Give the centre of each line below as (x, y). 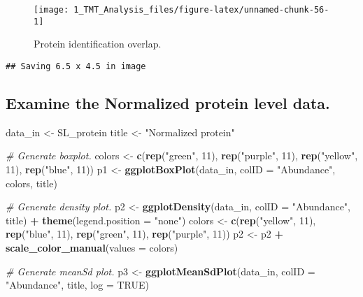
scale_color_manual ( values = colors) (92, 247)
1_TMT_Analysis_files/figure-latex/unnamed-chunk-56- (201, 10)
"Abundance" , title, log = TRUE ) (77, 285)
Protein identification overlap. (98, 44)
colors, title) (32, 183)
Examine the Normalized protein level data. (168, 102)
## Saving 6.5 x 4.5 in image (76, 66)
